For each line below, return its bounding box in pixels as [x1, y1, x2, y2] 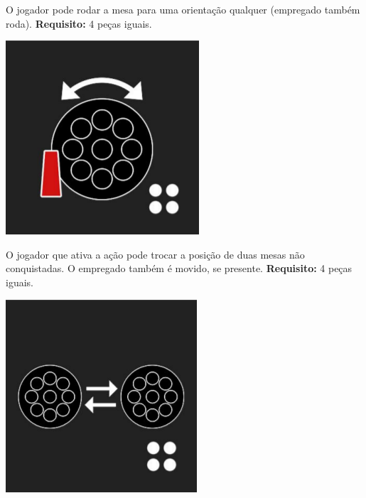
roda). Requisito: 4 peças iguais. [6, 16, 152, 31]
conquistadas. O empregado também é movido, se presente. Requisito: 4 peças [6, 261, 352, 276]
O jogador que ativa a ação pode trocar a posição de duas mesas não [6, 247, 305, 261]
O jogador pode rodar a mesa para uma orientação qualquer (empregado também [6, 2, 360, 16]
